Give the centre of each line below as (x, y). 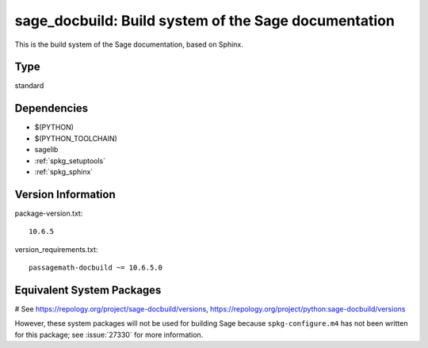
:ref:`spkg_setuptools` (70, 161)
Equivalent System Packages (88, 290)
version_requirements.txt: (56, 249)
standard (29, 86)
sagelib (46, 150)
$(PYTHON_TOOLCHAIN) (76, 138)
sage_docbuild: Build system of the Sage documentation (205, 21)
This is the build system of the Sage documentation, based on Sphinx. (129, 44)
